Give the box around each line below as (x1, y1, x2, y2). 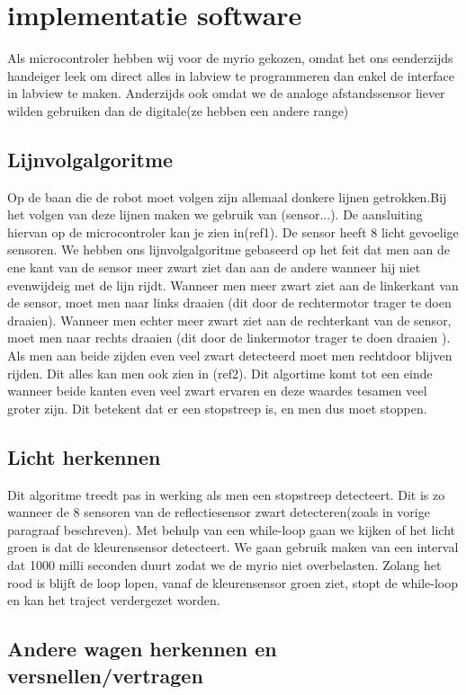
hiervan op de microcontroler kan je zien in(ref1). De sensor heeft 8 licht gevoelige (7, 222, 459, 241)
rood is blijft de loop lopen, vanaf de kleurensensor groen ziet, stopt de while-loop (7, 573, 459, 592)
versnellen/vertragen (7, 661, 203, 689)
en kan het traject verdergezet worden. (7, 591, 220, 610)
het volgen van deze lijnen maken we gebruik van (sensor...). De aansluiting (7, 205, 423, 224)
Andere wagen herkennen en (7, 635, 277, 663)
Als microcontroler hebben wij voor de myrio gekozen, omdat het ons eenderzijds (7, 49, 453, 67)
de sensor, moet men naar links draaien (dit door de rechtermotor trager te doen (7, 293, 452, 312)
